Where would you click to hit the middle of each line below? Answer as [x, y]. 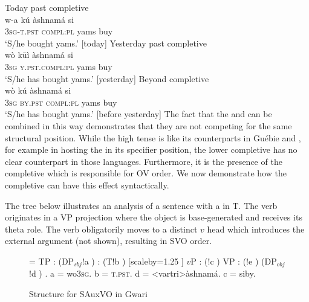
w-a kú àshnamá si [40, 19]
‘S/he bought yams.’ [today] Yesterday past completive [106, 43]
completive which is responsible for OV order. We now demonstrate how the [146, 173]
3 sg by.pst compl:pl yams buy [61, 102]
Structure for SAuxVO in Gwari [88, 293]
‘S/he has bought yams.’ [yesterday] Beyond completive [107, 78]
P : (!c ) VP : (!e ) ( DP [234, 261]
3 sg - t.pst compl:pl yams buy [59, 31]
